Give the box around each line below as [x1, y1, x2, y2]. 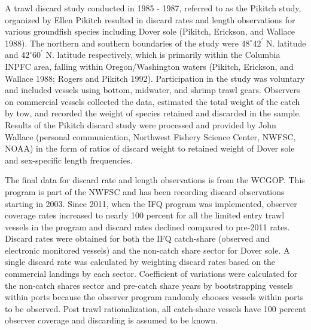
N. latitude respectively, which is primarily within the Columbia [45, 48, 280, 61]
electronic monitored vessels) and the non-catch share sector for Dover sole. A [5, 243, 290, 256]
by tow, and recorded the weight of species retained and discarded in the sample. [5, 107, 301, 119]
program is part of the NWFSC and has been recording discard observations [5, 185, 285, 198]
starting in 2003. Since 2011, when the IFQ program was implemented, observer [5, 197, 297, 209]
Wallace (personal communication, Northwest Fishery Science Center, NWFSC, [5, 130, 296, 143]
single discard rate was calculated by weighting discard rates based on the [5, 255, 276, 268]
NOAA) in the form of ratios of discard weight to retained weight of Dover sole [5, 142, 295, 155]
